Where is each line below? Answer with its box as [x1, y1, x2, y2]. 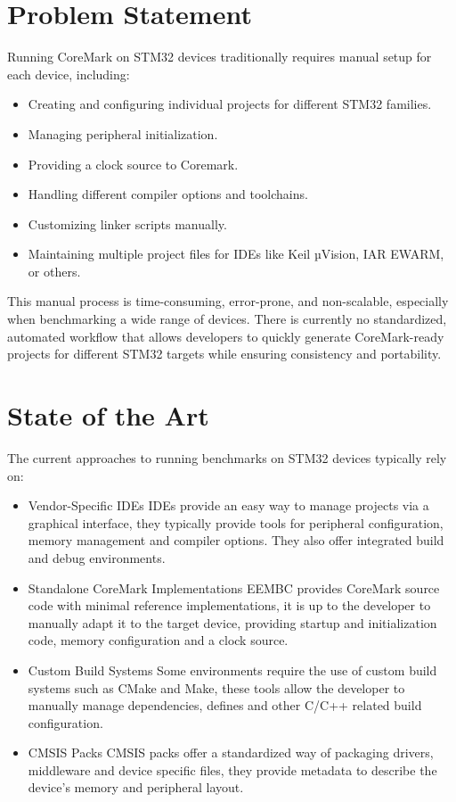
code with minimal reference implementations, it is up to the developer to [28, 596, 431, 615]
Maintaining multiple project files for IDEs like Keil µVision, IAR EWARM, [28, 244, 444, 263]
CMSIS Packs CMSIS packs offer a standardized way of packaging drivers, [28, 743, 434, 762]
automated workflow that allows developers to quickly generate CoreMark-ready [7, 327, 444, 345]
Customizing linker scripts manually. [28, 214, 227, 233]
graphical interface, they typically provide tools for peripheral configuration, [28, 513, 444, 532]
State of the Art [7, 397, 209, 434]
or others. [28, 261, 81, 280]
